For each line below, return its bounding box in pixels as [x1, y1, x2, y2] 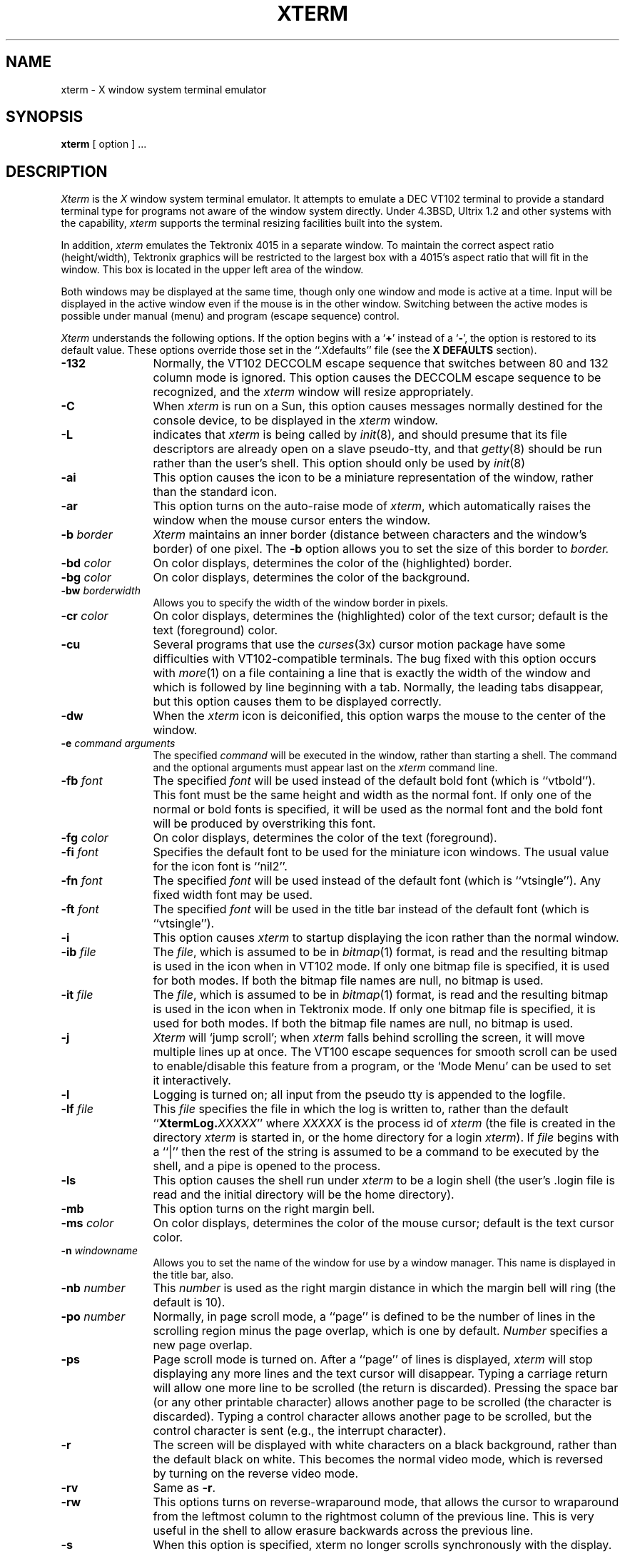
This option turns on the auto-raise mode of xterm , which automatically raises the [153, 499, 591, 514]
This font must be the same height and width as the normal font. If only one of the [153, 788, 592, 803]
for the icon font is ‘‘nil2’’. [153, 859, 288, 874]
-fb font [61, 773, 103, 788]
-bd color [61, 556, 111, 571]
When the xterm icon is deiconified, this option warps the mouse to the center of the [153, 709, 606, 723]
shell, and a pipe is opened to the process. [153, 1159, 381, 1174]
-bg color [61, 570, 111, 585]
